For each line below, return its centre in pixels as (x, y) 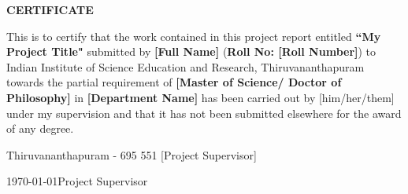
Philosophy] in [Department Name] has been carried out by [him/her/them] (200, 97)
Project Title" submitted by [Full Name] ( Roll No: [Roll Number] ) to (191, 51)
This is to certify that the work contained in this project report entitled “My (194, 36)
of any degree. (40, 128)
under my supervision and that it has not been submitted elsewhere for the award (204, 113)
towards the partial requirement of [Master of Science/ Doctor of (174, 82)
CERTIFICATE (50, 9)
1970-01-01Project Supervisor (77, 181)
